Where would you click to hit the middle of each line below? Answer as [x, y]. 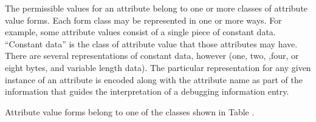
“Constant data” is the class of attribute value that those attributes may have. [151, 43]
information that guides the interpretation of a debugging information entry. [147, 91]
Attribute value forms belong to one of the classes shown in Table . [130, 111]
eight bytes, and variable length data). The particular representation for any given [158, 67]
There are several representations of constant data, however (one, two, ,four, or [152, 56]
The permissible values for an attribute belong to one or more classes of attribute [156, 8]
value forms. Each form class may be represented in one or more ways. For [143, 20]
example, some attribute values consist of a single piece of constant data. [140, 32]
